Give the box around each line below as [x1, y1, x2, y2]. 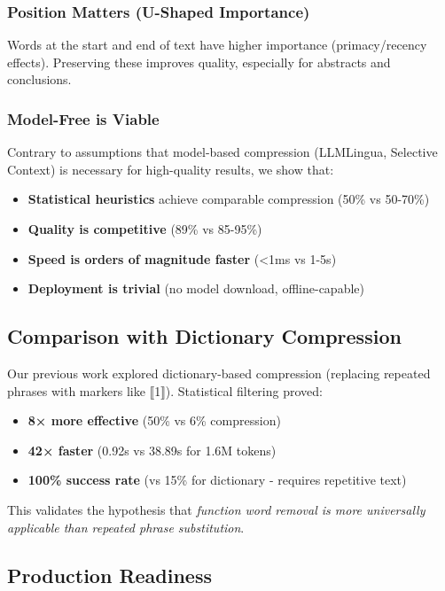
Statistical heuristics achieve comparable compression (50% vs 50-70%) [27, 190, 430, 208]
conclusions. [7, 70, 72, 89]
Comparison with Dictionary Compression [7, 323, 402, 350]
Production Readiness [7, 561, 212, 588]
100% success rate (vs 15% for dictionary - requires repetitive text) [27, 470, 407, 489]
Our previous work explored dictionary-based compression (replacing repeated [7, 363, 431, 382]
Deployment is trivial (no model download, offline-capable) [27, 279, 364, 298]
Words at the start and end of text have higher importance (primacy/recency [7, 35, 427, 54]
